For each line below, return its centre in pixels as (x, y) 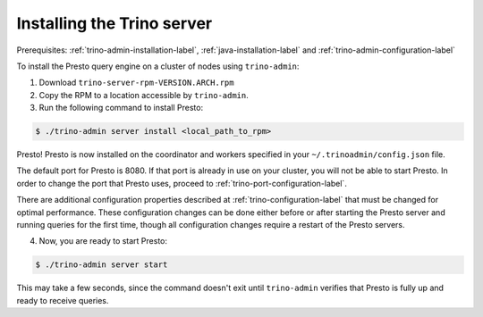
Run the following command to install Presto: (121, 108)
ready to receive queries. (63, 300)
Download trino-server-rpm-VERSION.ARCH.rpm (136, 83)
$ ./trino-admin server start (102, 265)
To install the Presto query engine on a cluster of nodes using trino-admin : (158, 66)
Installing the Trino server (114, 23)
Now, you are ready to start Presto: (103, 241)
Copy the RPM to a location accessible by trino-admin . (144, 95)
